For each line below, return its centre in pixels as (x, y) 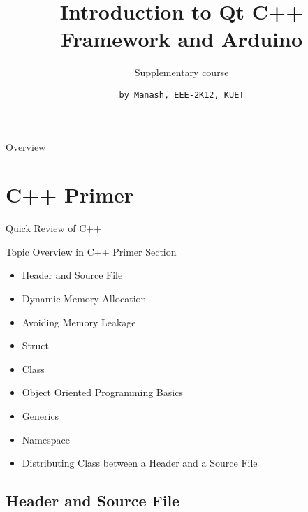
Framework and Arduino (182, 39)
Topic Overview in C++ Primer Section (91, 251)
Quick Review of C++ (54, 228)
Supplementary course (182, 72)
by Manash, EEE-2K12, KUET (182, 95)
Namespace (46, 439)
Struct (35, 345)
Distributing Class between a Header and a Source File (140, 463)
